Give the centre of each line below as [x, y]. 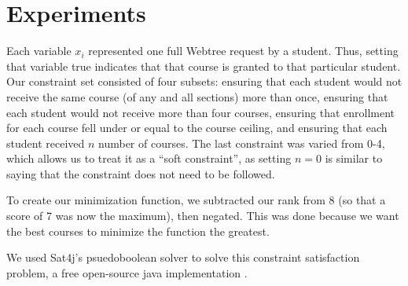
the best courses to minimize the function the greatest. [138, 231]
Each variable [39, 51]
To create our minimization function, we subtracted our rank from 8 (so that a [196, 200]
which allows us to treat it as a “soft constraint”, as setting [149, 158]
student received [46, 143]
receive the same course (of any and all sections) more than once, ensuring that [197, 96]
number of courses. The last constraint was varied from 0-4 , [242, 143]
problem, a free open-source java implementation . [127, 272]
